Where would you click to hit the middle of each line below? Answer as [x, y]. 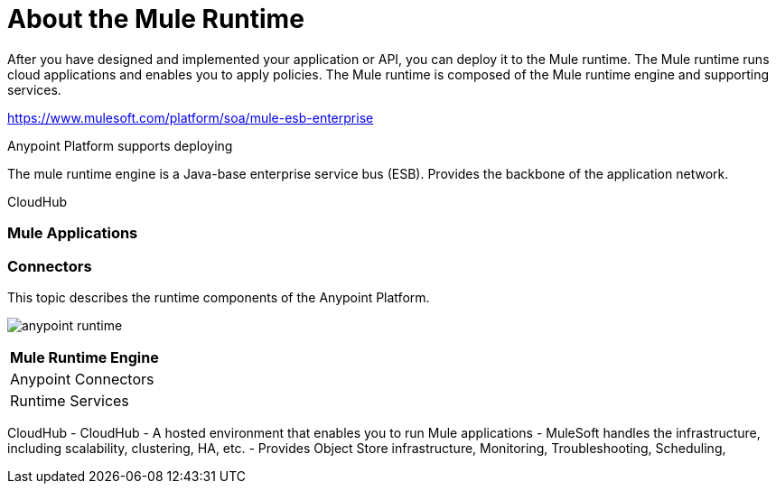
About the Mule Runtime [156, 19]
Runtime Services [70, 400]
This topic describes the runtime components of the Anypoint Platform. [219, 297]
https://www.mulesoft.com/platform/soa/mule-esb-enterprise [191, 117]
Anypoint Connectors [82, 379]
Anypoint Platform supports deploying [120, 145]
